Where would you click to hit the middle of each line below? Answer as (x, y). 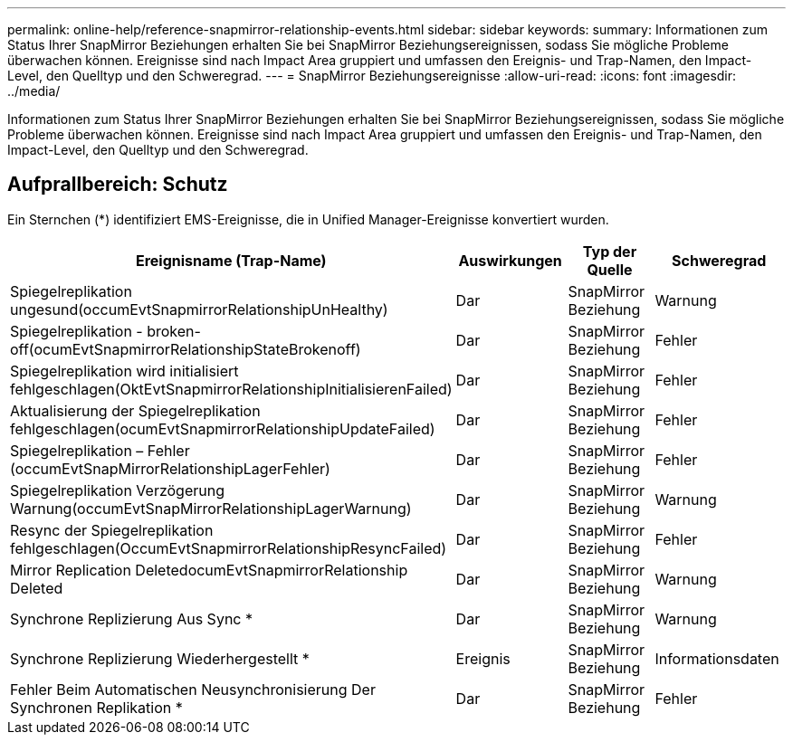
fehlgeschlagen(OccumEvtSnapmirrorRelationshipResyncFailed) (229, 548)
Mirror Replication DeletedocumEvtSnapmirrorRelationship (209, 570)
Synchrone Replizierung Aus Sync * (131, 618)
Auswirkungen (510, 260)
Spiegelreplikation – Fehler (100, 450)
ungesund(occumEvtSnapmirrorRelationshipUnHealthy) (199, 309)
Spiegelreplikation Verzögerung (117, 490)
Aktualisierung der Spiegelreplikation (135, 410)
